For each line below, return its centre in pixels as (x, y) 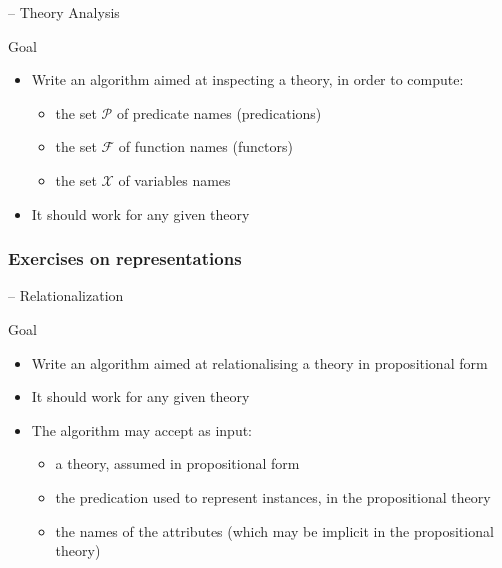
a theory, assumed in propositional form (177, 463)
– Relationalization (66, 295)
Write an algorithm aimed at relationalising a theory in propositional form (259, 362)
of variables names (174, 179)
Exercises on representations (125, 258)
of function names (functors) (205, 146)
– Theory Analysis (64, 12)
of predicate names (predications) (219, 112)
